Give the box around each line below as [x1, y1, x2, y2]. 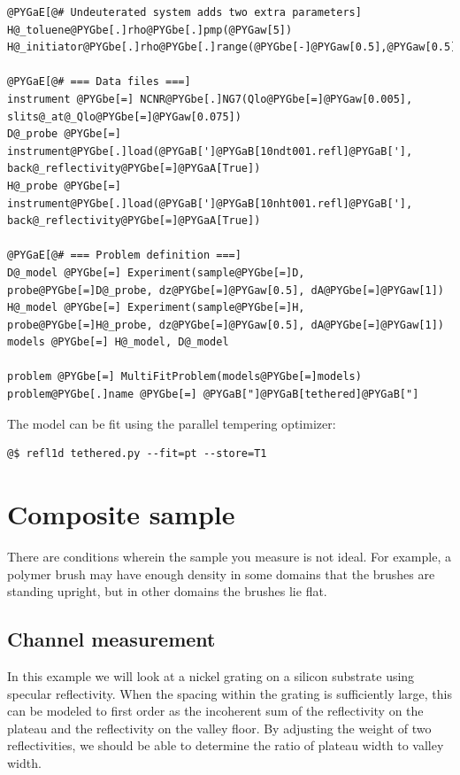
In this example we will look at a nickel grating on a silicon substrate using [7, 666, 415, 685]
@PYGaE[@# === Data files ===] [7, 75, 191, 89]
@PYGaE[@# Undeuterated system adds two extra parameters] [7, 6, 362, 19]
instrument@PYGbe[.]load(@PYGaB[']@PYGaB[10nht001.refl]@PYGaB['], [7, 197, 413, 210]
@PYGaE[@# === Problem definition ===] [7, 249, 241, 262]
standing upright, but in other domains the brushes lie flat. [7, 582, 327, 601]
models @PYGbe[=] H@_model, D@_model [7, 336, 229, 349]
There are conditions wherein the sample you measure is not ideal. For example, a [7, 546, 451, 565]
